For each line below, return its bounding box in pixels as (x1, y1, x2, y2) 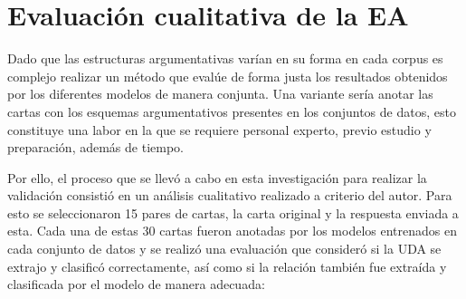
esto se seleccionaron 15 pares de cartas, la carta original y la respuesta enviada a (7, 203, 459, 222)
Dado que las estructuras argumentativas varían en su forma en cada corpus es (7, 49, 443, 68)
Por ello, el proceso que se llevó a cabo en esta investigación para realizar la (7, 168, 427, 187)
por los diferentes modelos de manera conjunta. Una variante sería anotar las (7, 84, 433, 103)
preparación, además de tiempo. (7, 138, 184, 157)
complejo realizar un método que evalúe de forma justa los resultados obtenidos (7, 66, 448, 85)
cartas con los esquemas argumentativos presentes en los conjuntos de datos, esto (7, 101, 456, 121)
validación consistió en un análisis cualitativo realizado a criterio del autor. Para (7, 186, 452, 205)
